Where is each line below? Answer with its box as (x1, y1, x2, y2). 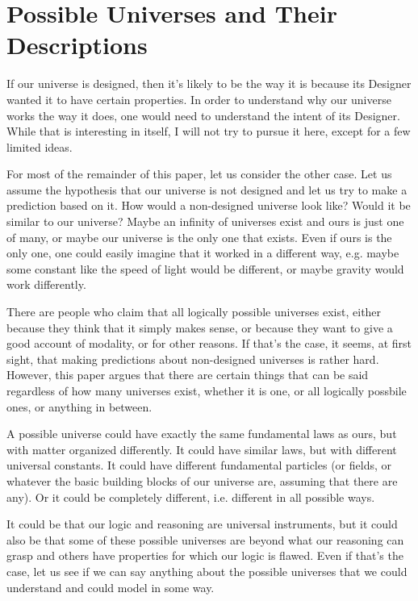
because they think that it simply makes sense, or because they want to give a (6, 319, 393, 336)
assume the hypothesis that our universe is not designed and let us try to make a (6, 181, 408, 198)
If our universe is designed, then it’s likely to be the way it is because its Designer (6, 75, 412, 92)
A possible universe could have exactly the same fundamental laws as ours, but (6, 425, 397, 442)
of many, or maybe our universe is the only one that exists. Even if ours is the (6, 228, 392, 245)
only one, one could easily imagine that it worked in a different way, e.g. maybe (6, 244, 399, 261)
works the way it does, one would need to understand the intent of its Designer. (6, 106, 400, 123)
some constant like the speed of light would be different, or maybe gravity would (6, 260, 404, 277)
